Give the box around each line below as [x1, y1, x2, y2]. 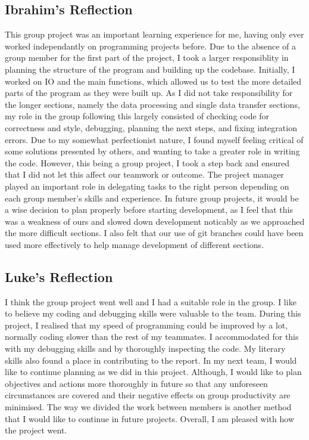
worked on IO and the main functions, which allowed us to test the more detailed [5, 75, 302, 87]
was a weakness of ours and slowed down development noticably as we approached [5, 215, 305, 227]
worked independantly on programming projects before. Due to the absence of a [5, 39, 296, 52]
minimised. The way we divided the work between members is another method [5, 401, 292, 413]
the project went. [5, 424, 67, 436]
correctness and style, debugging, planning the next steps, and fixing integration [5, 121, 297, 134]
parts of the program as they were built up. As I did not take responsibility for [5, 86, 293, 99]
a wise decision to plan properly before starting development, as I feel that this [5, 203, 293, 216]
